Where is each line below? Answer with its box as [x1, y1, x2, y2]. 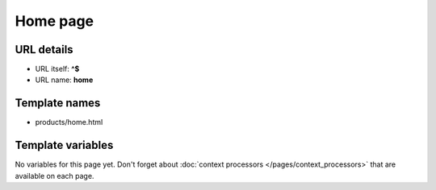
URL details [15, 43, 73, 56]
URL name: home [35, 75, 94, 85]
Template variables [15, 138, 114, 152]
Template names [15, 97, 101, 110]
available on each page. [15, 171, 94, 180]
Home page [15, 12, 94, 30]
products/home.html [35, 118, 103, 127]
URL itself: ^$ [35, 64, 80, 74]
